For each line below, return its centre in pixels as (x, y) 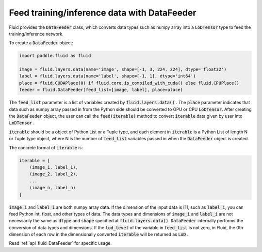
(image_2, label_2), (54, 174)
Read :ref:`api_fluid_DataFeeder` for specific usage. (60, 243)
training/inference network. (36, 34)
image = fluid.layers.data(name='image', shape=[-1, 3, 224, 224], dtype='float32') (123, 70)
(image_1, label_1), (54, 167)
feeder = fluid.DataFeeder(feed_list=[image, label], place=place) (101, 90)
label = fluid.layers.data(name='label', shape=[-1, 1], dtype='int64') (107, 76)
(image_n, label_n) (53, 188)
